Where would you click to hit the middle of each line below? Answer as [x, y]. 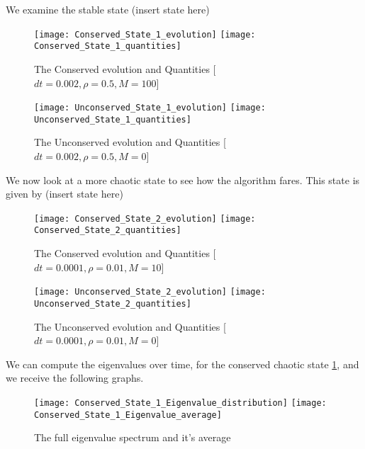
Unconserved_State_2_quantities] [113, 303]
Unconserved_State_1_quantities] [113, 119]
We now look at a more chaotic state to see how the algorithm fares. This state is [183, 180]
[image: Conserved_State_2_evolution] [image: [145, 218]
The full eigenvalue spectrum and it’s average [133, 437]
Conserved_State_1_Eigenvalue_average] [128, 415]
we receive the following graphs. [75, 378]
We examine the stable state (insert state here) [108, 9]
